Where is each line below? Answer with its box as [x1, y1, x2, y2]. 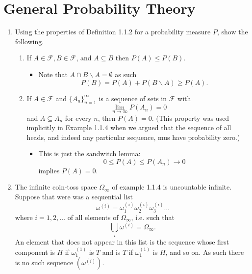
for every [65, 112, 92, 123]
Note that [38, 69, 68, 79]
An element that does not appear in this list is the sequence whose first [15, 237, 229, 247]
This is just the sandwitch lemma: [38, 148, 141, 159]
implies [38, 165, 60, 175]
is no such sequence [15, 257, 74, 268]
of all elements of [67, 212, 119, 222]
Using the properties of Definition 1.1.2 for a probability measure [15, 27, 211, 37]
